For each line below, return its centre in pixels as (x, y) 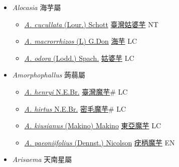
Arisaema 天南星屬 (42, 159)
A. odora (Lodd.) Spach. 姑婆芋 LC (79, 58)
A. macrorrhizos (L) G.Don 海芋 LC (81, 41)
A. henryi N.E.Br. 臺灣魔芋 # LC (76, 91)
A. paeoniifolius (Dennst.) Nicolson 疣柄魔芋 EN (100, 142)
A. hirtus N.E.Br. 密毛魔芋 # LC (75, 108)
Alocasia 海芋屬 (37, 7)
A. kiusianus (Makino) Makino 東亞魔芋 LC (93, 126)
